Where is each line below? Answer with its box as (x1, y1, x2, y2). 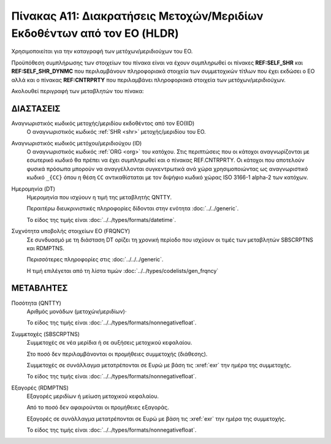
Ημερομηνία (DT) (11, 185, 55, 193)
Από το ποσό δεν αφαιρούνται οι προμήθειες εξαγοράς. (26, 404, 169, 411)
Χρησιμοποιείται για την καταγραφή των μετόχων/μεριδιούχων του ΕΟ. (11, 48, 193, 55)
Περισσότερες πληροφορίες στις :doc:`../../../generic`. (26, 256, 164, 263)
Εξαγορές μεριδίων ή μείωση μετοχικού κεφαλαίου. (26, 392, 159, 400)
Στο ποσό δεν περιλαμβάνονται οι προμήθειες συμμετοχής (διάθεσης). (26, 350, 208, 358)
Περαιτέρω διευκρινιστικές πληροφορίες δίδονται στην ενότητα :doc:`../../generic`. (26, 205, 239, 212)
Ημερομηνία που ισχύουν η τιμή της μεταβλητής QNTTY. (26, 193, 172, 201)
